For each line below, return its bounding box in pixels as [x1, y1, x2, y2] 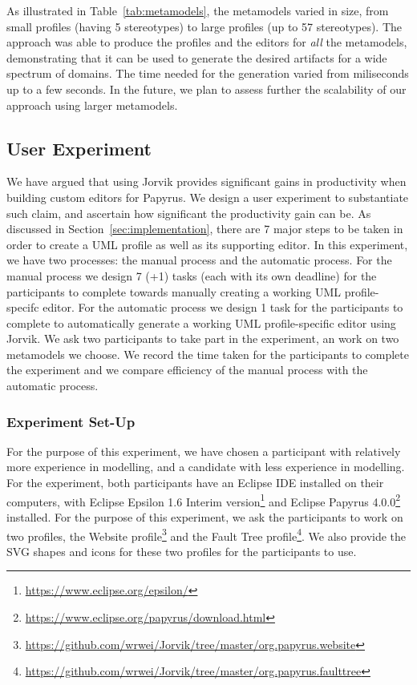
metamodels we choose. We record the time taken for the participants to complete [6, 345, 409, 362]
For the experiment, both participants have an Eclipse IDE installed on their [6, 474, 384, 491]
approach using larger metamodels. [6, 96, 178, 113]
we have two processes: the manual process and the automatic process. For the [6, 252, 392, 268]
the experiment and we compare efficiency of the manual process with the [6, 361, 368, 378]
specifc [6, 299, 39, 316]
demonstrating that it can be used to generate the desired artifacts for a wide [6, 49, 387, 66]
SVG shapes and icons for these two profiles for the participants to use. [6, 542, 357, 559]
